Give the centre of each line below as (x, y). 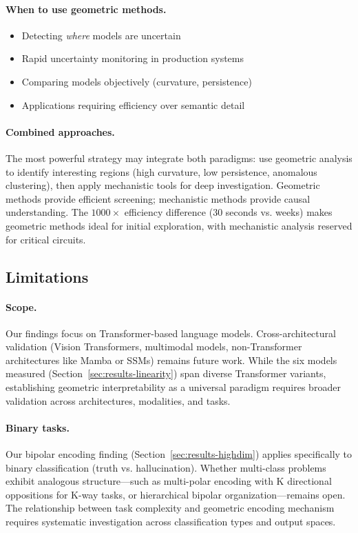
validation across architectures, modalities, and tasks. (118, 400)
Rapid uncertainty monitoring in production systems (133, 58)
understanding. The (47, 212)
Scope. (21, 306)
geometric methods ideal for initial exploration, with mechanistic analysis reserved (179, 225)
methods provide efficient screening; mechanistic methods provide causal (158, 198)
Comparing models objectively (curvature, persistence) (137, 81)
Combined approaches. (60, 131)
